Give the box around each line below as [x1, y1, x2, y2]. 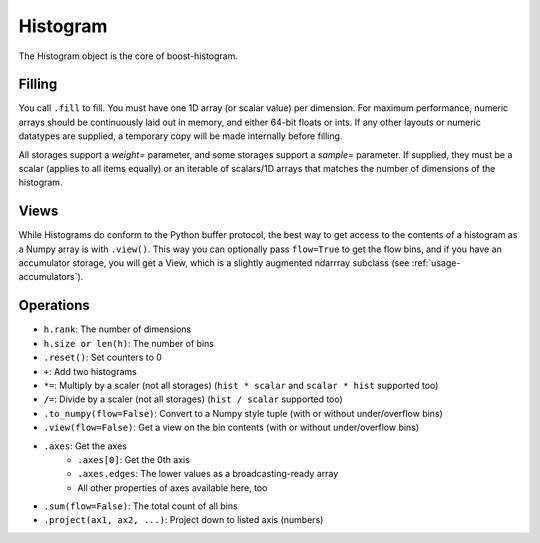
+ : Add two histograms [43, 365, 137, 377]
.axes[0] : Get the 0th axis [77, 453, 190, 465]
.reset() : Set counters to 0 [43, 351, 162, 364]
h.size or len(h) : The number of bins [43, 337, 215, 349]
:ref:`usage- [411, 257, 461, 269]
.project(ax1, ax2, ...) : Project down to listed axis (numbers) [43, 514, 324, 526]
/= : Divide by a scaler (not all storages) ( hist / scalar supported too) [43, 393, 344, 405]
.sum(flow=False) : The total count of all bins [43, 500, 239, 512]
